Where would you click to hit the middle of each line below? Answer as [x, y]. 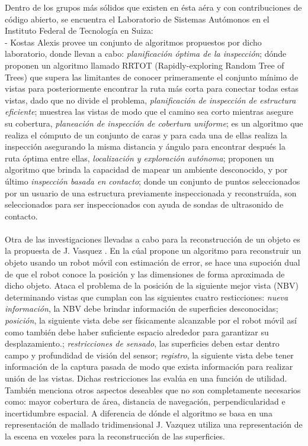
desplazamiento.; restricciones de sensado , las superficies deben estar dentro [142, 343]
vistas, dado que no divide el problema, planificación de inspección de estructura [150, 100]
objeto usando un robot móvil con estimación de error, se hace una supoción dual [153, 262]
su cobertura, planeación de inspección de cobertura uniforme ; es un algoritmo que [154, 123]
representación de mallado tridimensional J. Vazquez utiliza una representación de [154, 424]
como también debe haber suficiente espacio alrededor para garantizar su [137, 332]
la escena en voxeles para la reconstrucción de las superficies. [115, 436]
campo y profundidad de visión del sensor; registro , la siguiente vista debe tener [149, 355]
